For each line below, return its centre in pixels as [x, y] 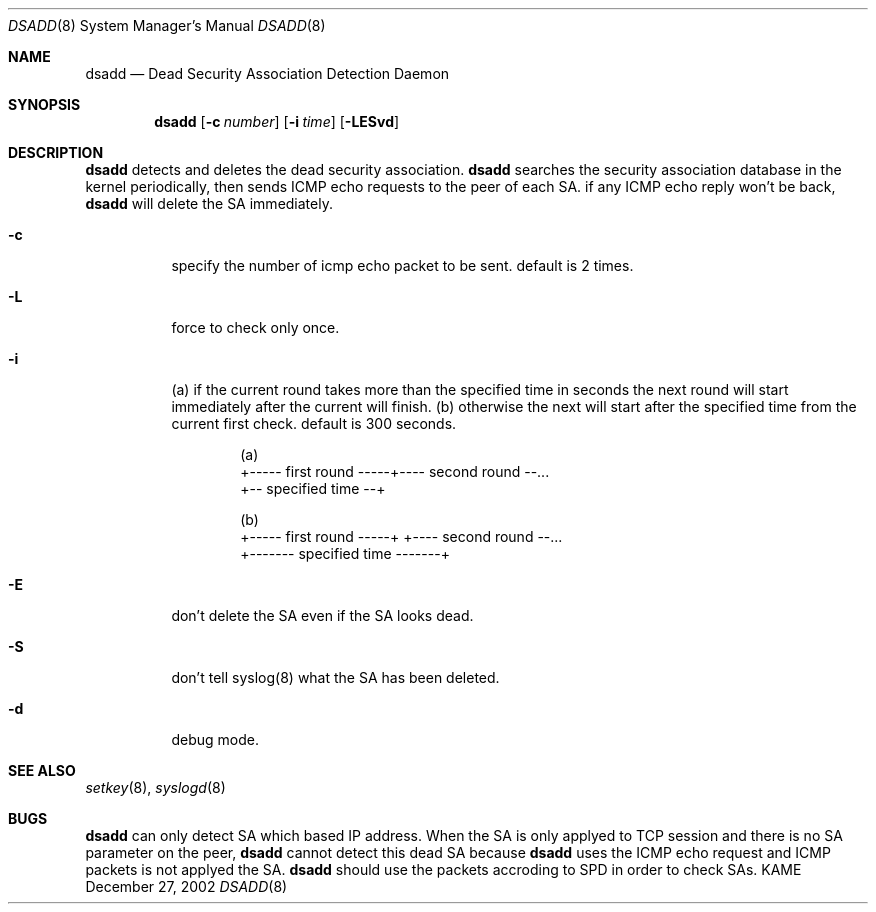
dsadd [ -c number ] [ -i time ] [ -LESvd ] [277, 121]
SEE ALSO [42, 770]
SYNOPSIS [44, 104]
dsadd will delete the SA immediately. [209, 203]
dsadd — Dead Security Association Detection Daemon [267, 73]
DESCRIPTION [56, 152]
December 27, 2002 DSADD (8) [186, 886]
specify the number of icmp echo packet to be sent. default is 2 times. [402, 265]
